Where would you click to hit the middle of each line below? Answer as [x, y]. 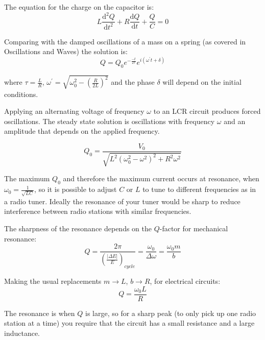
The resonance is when [40, 313]
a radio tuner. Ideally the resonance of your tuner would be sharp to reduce [122, 201]
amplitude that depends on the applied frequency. [82, 131]
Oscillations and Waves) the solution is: [66, 51]
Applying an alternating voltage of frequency [74, 111]
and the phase [133, 82]
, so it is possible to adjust [76, 189]
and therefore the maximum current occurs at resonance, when [161, 178]
